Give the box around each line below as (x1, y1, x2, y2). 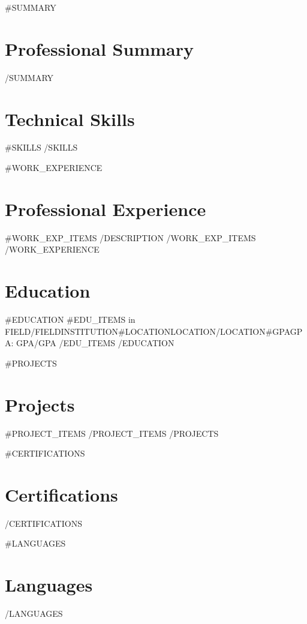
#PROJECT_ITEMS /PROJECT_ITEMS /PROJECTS (5, 427, 219, 439)
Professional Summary (5, 36, 194, 61)
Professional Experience (5, 196, 206, 221)
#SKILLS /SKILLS (5, 141, 78, 154)
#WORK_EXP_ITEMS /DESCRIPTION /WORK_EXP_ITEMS (5, 231, 256, 244)
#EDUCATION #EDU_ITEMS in (5, 313, 136, 326)
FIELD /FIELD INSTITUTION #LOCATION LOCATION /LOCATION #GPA (5, 325, 290, 337)
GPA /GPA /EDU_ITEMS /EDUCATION (16, 337, 174, 349)
